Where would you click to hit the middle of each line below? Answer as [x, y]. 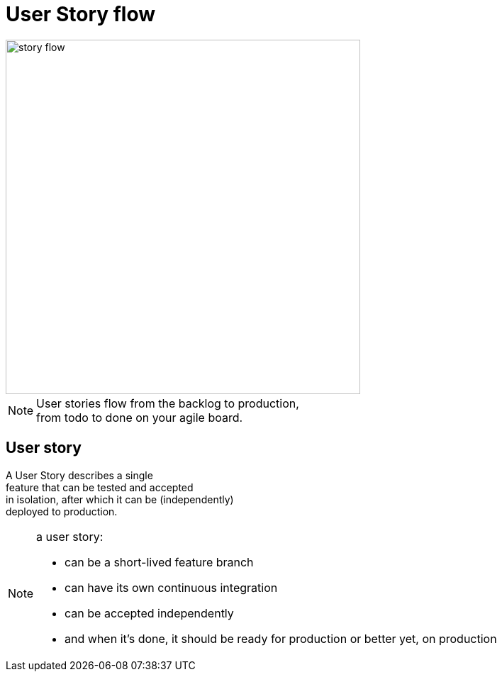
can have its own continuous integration [171, 587]
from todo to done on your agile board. [140, 417]
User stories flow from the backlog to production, [168, 403]
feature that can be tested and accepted [100, 487]
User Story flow [81, 14]
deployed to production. [62, 511]
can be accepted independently [149, 613]
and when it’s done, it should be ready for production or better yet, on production [281, 638]
